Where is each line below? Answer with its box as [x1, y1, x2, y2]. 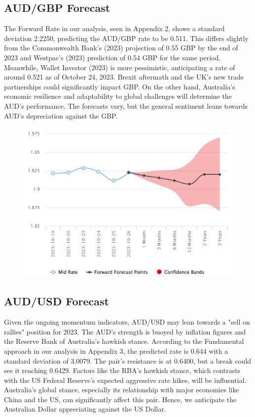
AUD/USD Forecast [4, 293, 109, 309]
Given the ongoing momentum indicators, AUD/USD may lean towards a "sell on [4, 317, 250, 327]
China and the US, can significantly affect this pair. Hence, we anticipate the [4, 394, 237, 404]
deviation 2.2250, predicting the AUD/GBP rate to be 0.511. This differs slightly [4, 33, 249, 43]
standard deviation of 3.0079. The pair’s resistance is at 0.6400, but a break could [4, 355, 252, 366]
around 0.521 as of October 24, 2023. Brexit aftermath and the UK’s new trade [4, 72, 244, 82]
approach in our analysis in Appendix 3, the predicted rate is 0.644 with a [4, 345, 228, 356]
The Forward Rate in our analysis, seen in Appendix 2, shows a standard [4, 23, 225, 34]
